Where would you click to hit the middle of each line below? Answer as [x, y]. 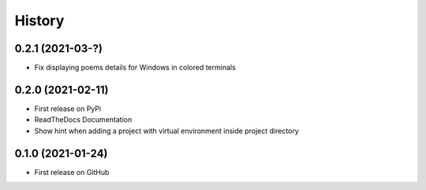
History [39, 20]
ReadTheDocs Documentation [83, 120]
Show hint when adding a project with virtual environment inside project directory [166, 131]
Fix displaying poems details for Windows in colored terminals [135, 68]
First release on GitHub [72, 172]
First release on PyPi [68, 108]
